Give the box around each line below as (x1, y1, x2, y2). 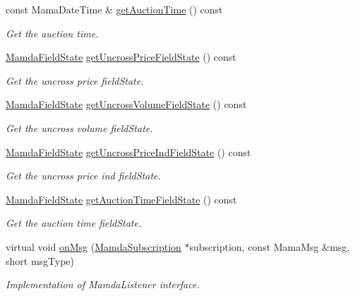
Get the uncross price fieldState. (6, 73, 144, 88)
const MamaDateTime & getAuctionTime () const (6, 2, 223, 16)
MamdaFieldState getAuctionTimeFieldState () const (6, 191, 237, 206)
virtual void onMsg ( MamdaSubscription (6, 239, 181, 254)
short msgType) (6, 253, 75, 268)
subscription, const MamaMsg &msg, (189, 239, 350, 254)
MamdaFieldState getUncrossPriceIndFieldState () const (6, 144, 251, 159)
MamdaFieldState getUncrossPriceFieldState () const (6, 49, 236, 64)
